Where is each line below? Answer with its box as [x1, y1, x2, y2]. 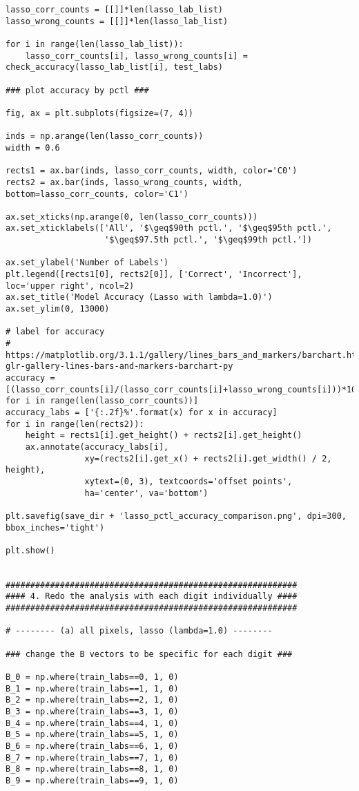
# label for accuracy [6, 327, 105, 337]
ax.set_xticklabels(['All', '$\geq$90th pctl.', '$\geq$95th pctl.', [6, 223, 332, 234]
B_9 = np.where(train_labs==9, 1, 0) [6, 775, 179, 785]
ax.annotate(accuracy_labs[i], [25, 441, 169, 452]
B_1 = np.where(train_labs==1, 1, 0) [6, 683, 179, 694]
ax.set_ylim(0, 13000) [6, 304, 110, 314]
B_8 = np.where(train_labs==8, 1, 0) [6, 764, 179, 774]
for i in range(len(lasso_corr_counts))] [6, 396, 199, 406]
